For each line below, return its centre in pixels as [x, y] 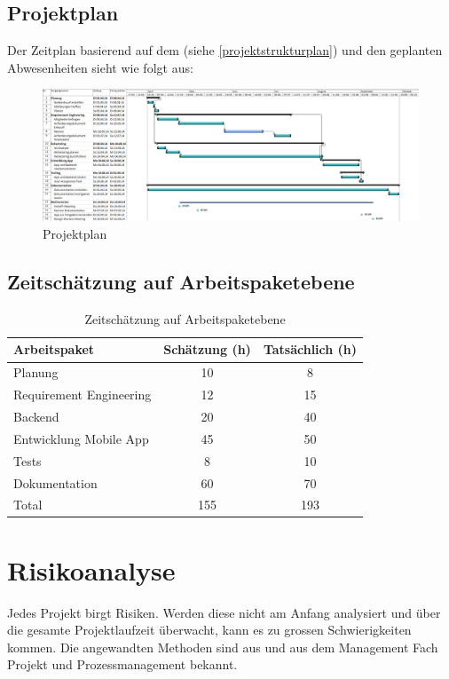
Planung [36, 372]
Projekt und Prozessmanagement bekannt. [122, 664]
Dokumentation [55, 482]
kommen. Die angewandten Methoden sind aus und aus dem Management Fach [223, 647]
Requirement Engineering [83, 395]
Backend [36, 416]
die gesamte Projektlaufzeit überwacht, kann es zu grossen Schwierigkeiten [209, 630]
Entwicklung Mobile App [81, 438]
